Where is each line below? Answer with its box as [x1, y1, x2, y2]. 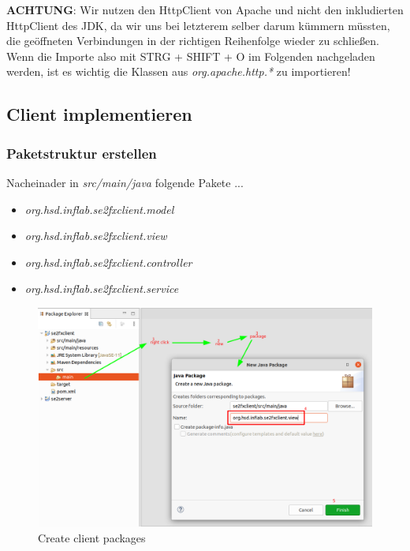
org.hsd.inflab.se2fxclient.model [24, 201, 174, 217]
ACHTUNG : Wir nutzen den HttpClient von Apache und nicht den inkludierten [6, 2, 404, 17]
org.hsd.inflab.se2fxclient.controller [24, 253, 192, 270]
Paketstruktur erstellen [6, 143, 157, 163]
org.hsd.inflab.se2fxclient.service [24, 280, 179, 297]
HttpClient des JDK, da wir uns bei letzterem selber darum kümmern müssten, [6, 17, 390, 33]
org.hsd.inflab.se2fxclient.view [24, 227, 167, 244]
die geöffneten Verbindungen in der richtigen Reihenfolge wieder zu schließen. [6, 32, 379, 49]
